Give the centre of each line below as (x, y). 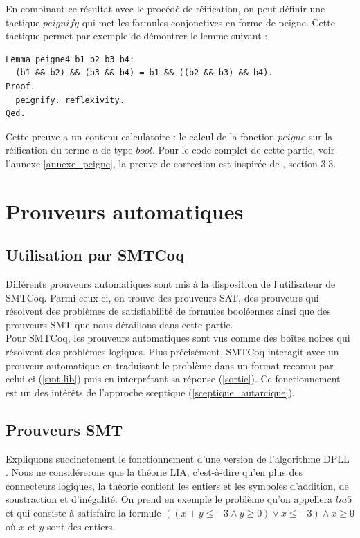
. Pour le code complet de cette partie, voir (243, 150)
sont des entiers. (81, 526)
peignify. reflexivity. (70, 100)
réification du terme (47, 150)
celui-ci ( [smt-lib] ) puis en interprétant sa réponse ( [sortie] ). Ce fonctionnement (173, 379)
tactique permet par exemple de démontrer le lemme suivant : (137, 36)
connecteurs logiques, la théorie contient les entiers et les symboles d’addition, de (177, 485)
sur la (321, 136)
